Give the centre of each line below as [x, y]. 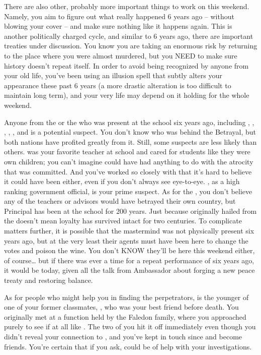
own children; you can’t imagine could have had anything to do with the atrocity [129, 161]
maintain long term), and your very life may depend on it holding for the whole [127, 95]
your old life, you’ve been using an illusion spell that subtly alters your [113, 75]
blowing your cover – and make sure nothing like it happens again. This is [118, 26]
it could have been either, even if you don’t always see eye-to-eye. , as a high [122, 181]
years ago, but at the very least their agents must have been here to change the [126, 240]
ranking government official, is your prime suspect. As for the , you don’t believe [128, 191]
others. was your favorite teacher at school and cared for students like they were [127, 152]
